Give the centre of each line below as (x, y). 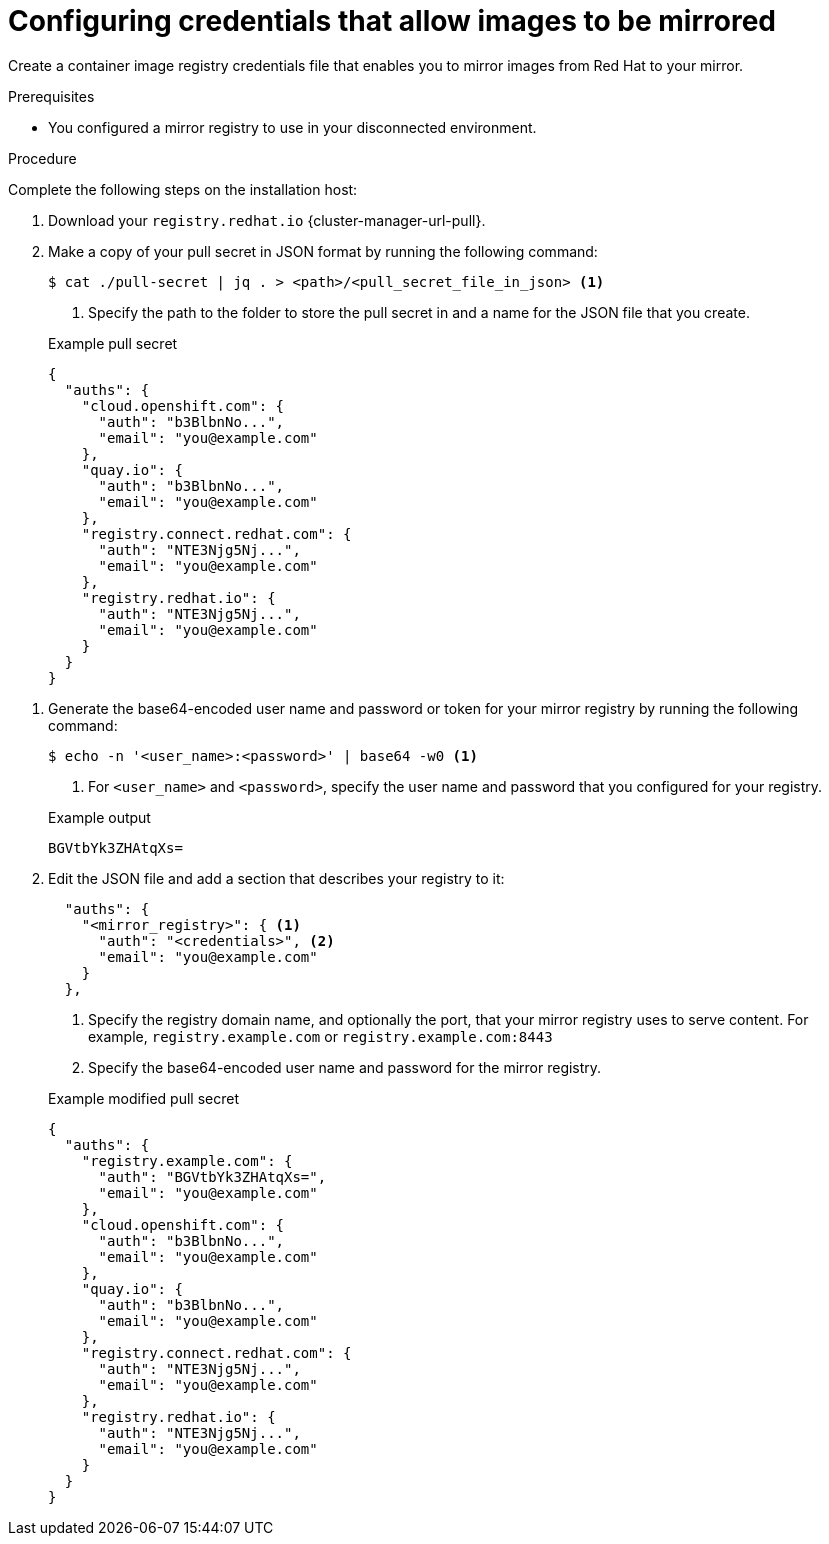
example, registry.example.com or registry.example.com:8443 (320, 1036)
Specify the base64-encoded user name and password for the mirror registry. (345, 1067)
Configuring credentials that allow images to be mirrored (392, 21)
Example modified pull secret (144, 1098)
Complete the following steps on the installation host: (183, 189)
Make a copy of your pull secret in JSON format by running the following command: (323, 251)
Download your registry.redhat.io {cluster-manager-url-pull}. (267, 220)
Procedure (42, 158)
